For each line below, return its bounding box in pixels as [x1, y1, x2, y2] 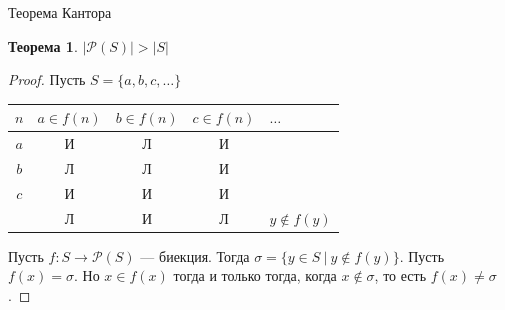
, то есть [374, 265, 427, 286]
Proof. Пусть [8, 69, 86, 90]
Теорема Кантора [8, 2, 112, 22]
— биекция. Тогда [140, 245, 250, 266]
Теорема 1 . [8, 35, 78, 56]
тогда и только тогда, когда [173, 265, 337, 286]
